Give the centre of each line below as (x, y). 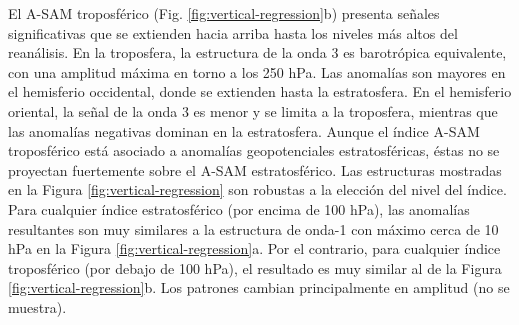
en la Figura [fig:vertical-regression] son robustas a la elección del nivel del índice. (257, 189)
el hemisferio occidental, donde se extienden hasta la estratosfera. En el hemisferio (260, 91)
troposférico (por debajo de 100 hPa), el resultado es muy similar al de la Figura (255, 267)
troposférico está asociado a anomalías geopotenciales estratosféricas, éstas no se (254, 150)
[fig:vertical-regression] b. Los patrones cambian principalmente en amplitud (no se (259, 287)
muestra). (37, 306)
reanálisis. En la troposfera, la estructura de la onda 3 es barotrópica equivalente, (257, 52)
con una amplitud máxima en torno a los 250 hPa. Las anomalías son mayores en (257, 71)
